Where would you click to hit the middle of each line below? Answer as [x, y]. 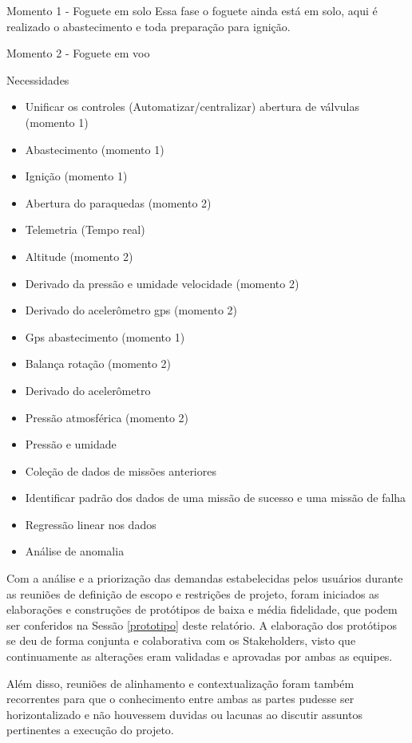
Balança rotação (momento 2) [98, 364]
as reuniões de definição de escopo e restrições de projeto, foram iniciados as [193, 593]
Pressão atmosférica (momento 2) [107, 417]
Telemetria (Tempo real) [85, 229]
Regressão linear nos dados [91, 524]
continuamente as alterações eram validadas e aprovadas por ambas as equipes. [200, 656]
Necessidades [38, 79]
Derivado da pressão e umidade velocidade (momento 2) [162, 283]
